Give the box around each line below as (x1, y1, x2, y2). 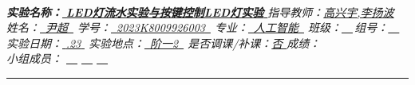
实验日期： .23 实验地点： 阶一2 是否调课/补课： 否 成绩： (6, 34, 321, 51)
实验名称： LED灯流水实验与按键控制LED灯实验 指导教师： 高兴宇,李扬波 (6, 3, 394, 20)
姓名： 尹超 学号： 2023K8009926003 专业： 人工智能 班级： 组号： (6, 19, 389, 36)
